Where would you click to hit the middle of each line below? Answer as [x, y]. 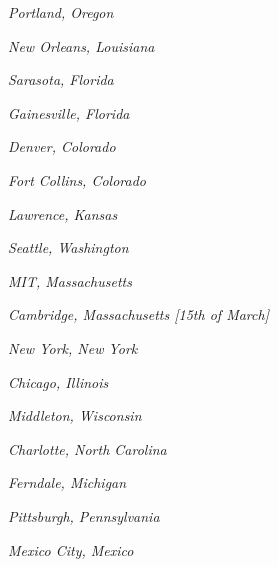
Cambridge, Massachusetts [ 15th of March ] [138, 314]
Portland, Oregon [61, 12]
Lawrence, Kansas [63, 213]
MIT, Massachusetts [70, 280]
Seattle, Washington [68, 247]
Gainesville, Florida [69, 112]
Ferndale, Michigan [67, 482]
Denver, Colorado [62, 146]
